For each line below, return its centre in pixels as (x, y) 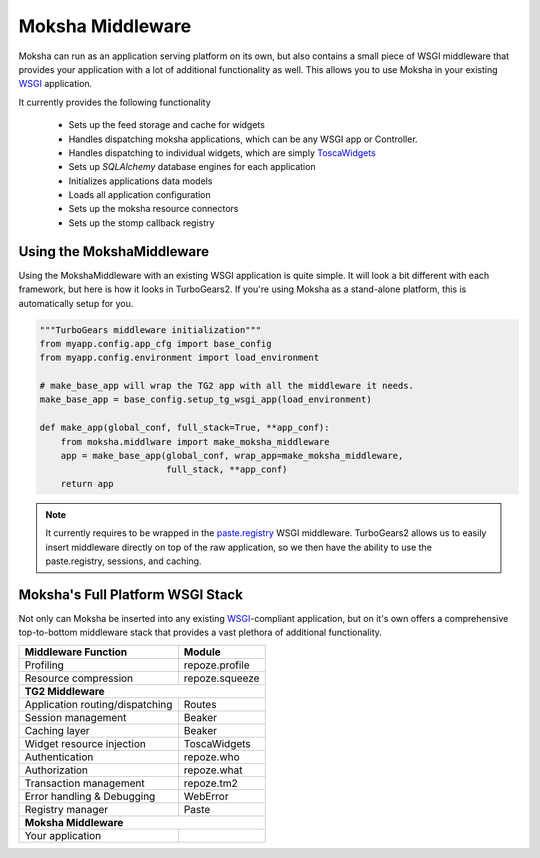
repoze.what (213, 770)
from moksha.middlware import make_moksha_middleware (195, 441)
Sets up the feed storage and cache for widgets (166, 125)
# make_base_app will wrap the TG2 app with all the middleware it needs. (227, 386)
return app (87, 483)
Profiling (44, 665)
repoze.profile (216, 665)
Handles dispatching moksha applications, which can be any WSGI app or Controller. (243, 139)
